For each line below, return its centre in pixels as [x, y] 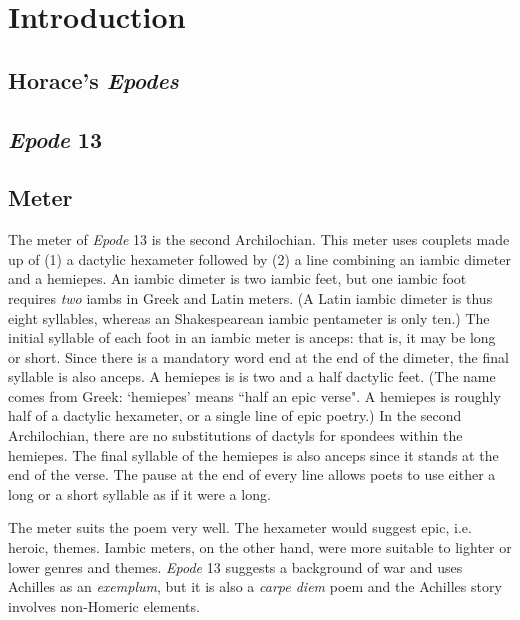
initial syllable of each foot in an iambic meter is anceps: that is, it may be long [252, 337]
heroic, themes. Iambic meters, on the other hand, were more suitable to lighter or [260, 547]
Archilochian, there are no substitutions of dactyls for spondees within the [235, 435]
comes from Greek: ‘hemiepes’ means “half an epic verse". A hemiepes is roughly [254, 395]
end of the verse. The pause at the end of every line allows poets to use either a [252, 474]
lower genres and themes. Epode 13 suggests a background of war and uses [235, 566]
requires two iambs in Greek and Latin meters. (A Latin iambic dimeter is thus [250, 297]
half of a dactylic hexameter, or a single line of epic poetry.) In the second [235, 415]
